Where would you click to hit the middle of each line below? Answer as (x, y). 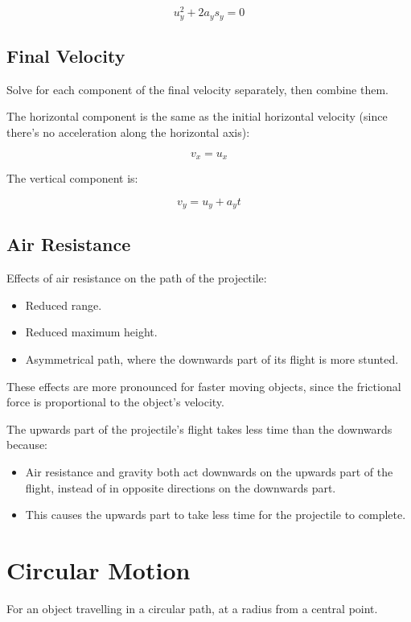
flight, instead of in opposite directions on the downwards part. (181, 487)
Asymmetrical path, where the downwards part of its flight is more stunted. (212, 359)
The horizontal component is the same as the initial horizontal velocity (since (197, 116)
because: (27, 445)
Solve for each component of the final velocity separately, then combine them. (197, 89)
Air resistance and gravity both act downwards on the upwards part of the (209, 471)
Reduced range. (64, 305)
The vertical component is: (72, 177)
